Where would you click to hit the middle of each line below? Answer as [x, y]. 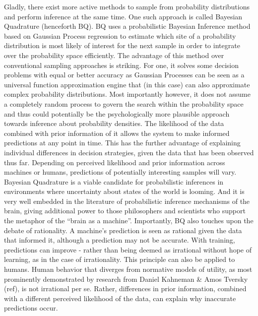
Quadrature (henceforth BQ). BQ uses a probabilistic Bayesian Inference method [127, 26]
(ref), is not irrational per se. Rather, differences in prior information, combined [125, 288]
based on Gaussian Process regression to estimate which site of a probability [120, 35]
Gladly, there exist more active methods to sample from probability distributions [127, 6]
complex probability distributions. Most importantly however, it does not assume [127, 94]
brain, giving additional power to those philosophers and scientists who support [125, 211]
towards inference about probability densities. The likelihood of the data [114, 123]
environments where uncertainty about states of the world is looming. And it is [124, 191]
